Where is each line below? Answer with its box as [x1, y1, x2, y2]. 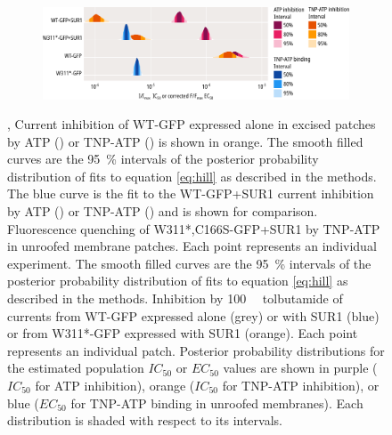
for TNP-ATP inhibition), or [222, 376, 380, 394]
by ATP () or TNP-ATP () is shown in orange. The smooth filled [7, 132, 363, 150]
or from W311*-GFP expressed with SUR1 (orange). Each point [7, 324, 358, 342]
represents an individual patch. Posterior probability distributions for [7, 341, 385, 359]
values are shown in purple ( [223, 358, 378, 377]
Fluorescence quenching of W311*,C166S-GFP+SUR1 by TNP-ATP [7, 219, 380, 238]
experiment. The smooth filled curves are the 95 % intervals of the [7, 254, 372, 272]
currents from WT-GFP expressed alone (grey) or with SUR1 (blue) [7, 306, 380, 325]
